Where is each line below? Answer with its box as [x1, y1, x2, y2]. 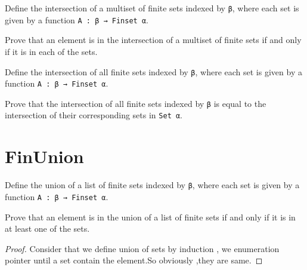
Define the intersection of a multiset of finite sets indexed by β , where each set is [5, 2, 299, 14]
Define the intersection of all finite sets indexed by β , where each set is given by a [5, 65, 302, 78]
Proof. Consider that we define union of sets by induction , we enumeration [5, 242, 280, 254]
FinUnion [5, 144, 84, 168]
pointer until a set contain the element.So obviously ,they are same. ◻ [5, 254, 263, 266]
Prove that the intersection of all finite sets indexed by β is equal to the [5, 97, 266, 109]
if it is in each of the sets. [5, 45, 98, 57]
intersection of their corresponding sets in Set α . [5, 109, 183, 121]
